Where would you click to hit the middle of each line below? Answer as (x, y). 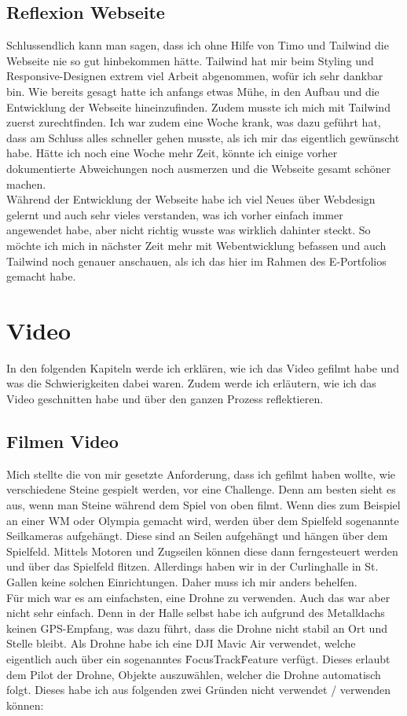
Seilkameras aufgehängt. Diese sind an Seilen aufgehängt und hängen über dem (197, 536)
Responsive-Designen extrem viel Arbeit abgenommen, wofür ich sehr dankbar (195, 76)
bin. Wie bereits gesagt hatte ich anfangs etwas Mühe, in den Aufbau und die (193, 91)
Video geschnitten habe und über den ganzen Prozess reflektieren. (165, 399)
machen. (26, 184)
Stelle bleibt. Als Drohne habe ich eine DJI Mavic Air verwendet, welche (181, 643)
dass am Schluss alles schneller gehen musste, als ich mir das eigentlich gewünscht (203, 137)
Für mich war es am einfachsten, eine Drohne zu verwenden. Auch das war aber (198, 597)
